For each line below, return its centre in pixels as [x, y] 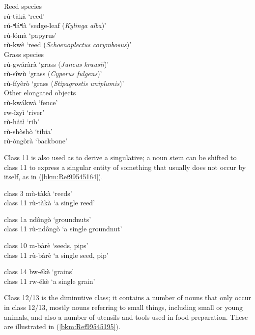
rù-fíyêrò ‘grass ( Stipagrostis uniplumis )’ [64, 83]
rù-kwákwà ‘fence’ [31, 102]
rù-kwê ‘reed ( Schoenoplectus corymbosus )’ [68, 44]
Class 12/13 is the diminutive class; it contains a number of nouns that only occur [128, 297]
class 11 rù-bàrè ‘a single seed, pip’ [56, 255]
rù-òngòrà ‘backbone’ [36, 141]
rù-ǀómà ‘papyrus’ [30, 35]
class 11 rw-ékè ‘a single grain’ [50, 281]
